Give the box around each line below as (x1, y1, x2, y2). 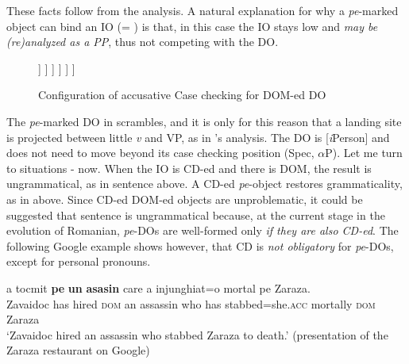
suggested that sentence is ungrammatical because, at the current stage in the (6, 206, 385, 223)
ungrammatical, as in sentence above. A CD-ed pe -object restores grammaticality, (6, 175, 403, 192)
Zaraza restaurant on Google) (6, 342, 150, 358)
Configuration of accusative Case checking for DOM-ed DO (38, 86, 326, 103)
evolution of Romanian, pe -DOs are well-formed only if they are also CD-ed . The (6, 222, 399, 239)
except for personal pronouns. (6, 253, 151, 270)
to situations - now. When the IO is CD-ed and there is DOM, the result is (6, 159, 372, 176)
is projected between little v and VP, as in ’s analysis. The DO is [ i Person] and (6, 128, 390, 145)
